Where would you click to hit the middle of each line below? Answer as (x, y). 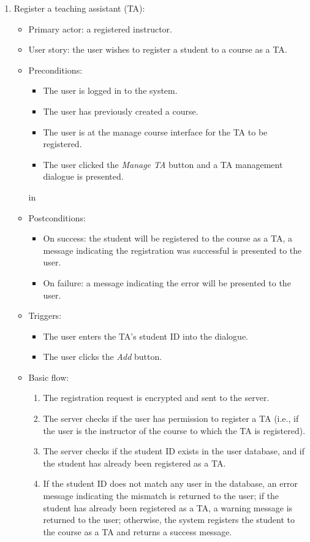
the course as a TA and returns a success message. (138, 531)
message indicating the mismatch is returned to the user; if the (161, 496)
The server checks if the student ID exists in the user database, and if (174, 451)
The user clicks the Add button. (103, 357)
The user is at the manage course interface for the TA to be (155, 132)
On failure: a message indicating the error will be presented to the (167, 282)
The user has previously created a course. (121, 111)
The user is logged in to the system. (110, 90)
